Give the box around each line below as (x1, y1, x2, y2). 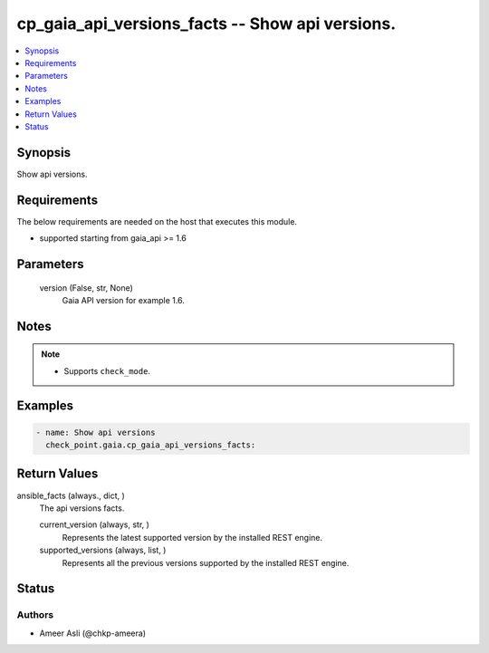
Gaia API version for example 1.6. (62, 294, 185, 305)
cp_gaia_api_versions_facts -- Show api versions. (16, 14, 397, 34)
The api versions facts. (39, 503, 125, 514)
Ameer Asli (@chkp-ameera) (39, 628, 147, 639)
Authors (16, 609, 54, 621)
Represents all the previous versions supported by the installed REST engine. (62, 557, 350, 568)
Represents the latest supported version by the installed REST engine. (62, 532, 323, 543)
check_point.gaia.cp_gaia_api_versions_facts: (45, 440, 256, 450)
